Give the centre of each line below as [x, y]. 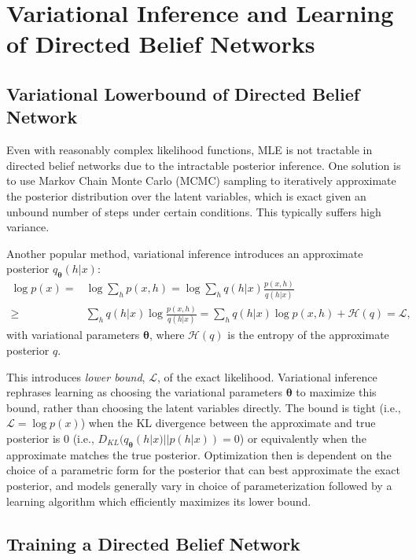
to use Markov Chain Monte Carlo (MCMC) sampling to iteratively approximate [201, 181]
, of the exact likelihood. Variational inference [267, 376]
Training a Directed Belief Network [153, 543]
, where [167, 335]
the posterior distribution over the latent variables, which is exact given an [186, 195]
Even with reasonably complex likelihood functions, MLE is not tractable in [190, 150]
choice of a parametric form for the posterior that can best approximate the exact [203, 470]
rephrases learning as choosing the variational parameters [145, 392]
